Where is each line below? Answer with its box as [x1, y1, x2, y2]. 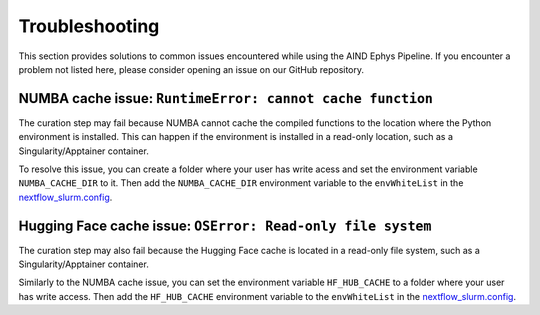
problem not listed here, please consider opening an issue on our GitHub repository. [18, 63, 365, 75]
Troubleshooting [18, 15, 160, 37]
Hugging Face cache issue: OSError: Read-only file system [18, 217, 432, 234]
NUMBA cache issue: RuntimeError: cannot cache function [18, 90, 434, 107]
